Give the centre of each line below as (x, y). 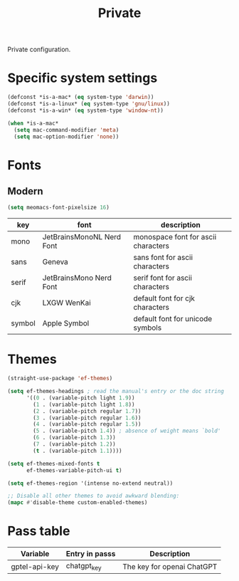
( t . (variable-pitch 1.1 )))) (78, 451)
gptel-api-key (35, 566)
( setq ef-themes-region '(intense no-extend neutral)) (90, 483)
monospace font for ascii (175, 237)
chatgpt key (84, 567)
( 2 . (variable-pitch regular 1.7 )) (87, 411)
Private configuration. (39, 49)
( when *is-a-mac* (33, 123)
